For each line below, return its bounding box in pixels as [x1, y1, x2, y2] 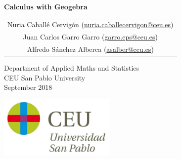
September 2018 [4, 82, 52, 92]
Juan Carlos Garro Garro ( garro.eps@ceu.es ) [23, 32, 158, 42]
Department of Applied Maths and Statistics [4, 63, 139, 73]
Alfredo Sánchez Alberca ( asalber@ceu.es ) [27, 44, 154, 54]
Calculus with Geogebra [4, 1, 88, 11]
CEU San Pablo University [4, 72, 86, 82]
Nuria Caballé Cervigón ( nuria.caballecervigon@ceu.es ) [7, 19, 174, 30]
